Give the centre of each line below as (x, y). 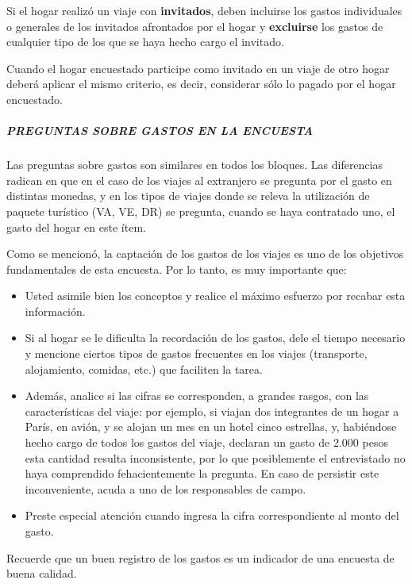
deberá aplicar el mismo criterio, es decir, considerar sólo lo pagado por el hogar (201, 84)
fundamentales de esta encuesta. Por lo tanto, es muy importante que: (177, 269)
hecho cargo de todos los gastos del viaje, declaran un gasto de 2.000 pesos (206, 442)
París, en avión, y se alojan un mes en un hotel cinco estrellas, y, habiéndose (211, 426)
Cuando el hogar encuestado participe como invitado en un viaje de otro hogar (198, 68)
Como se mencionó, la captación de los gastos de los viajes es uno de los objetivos (205, 254)
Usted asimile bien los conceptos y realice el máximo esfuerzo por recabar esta (215, 296)
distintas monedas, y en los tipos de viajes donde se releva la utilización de (188, 196)
